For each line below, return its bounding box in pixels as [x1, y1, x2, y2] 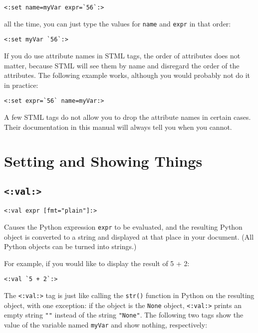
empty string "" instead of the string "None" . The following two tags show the [4, 310, 244, 320]
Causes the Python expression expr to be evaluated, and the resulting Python [4, 222, 243, 232]
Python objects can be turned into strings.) [4, 241, 137, 252]
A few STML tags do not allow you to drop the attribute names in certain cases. [4, 112, 251, 122]
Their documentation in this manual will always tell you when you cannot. [4, 121, 232, 132]
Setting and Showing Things [4, 151, 203, 171]
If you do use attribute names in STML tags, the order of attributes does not [4, 50, 241, 60]
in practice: [4, 79, 38, 90]
